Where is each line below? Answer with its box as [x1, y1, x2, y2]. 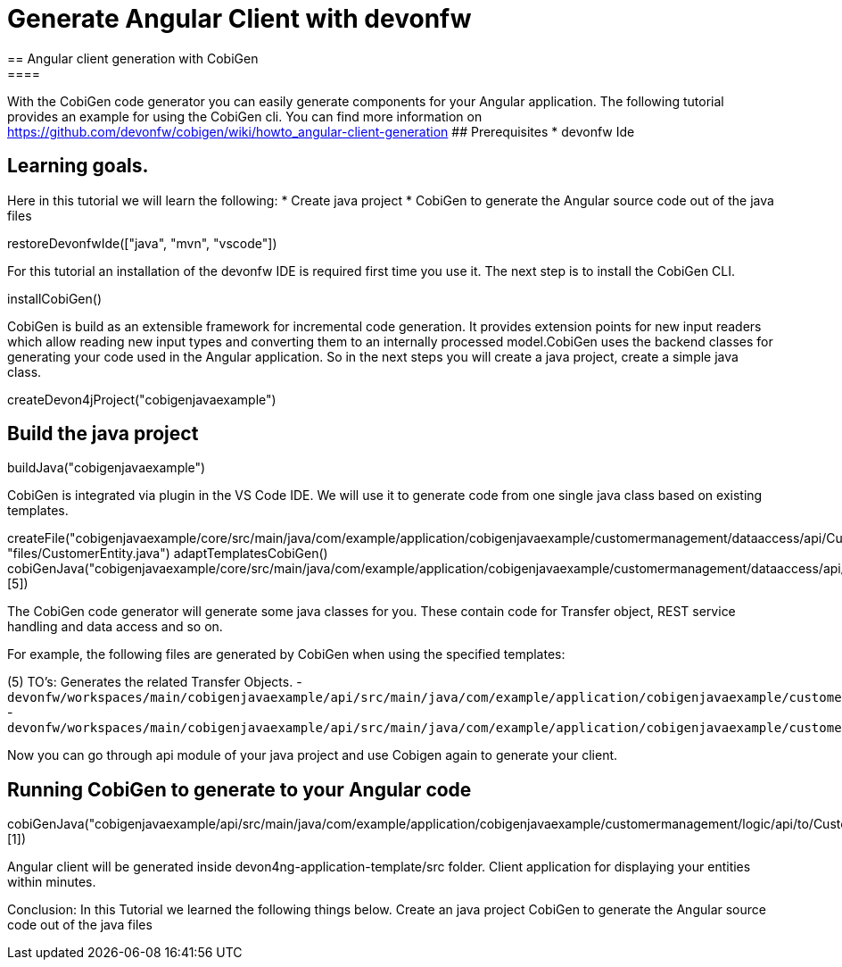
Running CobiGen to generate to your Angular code [7, 778, 472, 801]
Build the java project [7, 422, 199, 446]
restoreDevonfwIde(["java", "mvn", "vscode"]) [7, 235, 277, 251]
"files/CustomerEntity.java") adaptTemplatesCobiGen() [7, 546, 328, 562]
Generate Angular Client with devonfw [7, 4, 472, 34]
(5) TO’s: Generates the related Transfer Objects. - [7, 674, 302, 690]
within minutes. [7, 874, 96, 890]
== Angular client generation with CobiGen [7, 50, 259, 66]
